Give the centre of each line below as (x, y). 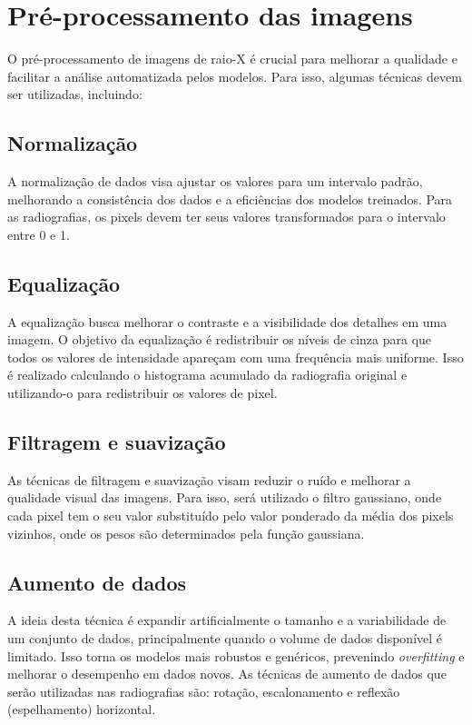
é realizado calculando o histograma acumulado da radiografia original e (207, 375)
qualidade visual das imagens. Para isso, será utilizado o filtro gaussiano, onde (225, 497)
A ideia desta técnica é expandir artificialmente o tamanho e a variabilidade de (227, 620)
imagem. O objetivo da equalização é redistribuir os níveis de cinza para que (220, 339)
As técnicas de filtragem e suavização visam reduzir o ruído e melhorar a (209, 479)
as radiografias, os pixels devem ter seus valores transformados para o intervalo (226, 217)
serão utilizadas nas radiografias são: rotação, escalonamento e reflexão (204, 691)
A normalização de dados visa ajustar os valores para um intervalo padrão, (215, 181)
